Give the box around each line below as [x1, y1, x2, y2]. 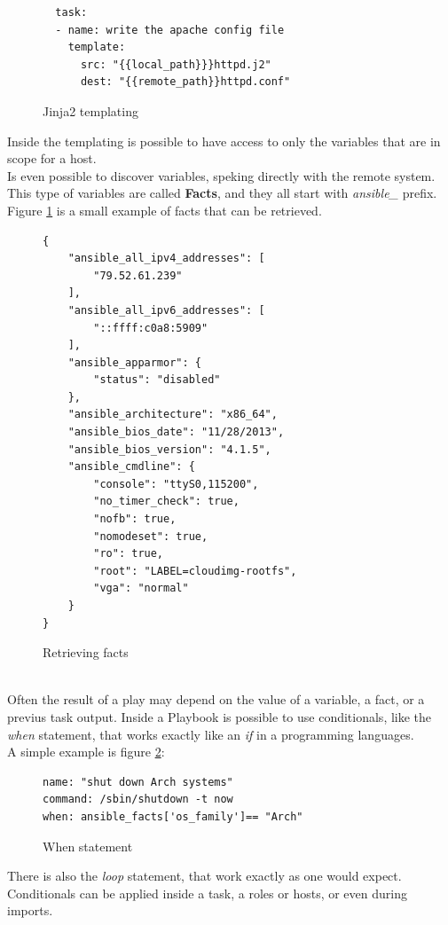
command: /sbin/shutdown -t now [43, 793, 233, 806]
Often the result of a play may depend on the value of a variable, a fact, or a [7, 690, 425, 709]
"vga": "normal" [93, 582, 189, 595]
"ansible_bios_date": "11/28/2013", [67, 426, 285, 439]
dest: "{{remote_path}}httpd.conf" [80, 75, 291, 89]
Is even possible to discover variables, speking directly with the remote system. [7, 166, 436, 184]
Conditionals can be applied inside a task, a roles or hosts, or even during [7, 883, 407, 902]
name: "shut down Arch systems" [43, 775, 233, 788]
